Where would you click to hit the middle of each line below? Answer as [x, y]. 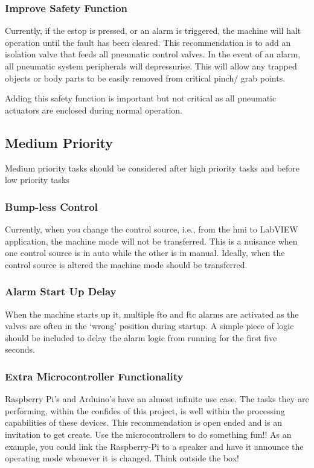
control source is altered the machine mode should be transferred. [126, 264]
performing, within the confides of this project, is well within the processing [145, 410]
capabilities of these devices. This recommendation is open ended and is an [143, 422]
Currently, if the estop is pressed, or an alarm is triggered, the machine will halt [153, 30]
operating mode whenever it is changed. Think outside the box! [122, 458]
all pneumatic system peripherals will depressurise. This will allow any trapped [151, 66]
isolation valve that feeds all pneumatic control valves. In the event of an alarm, [153, 54]
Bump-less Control [51, 206]
